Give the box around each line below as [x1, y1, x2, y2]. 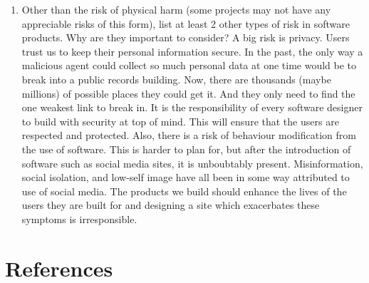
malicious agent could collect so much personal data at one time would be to [21, 58, 357, 73]
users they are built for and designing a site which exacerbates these [21, 197, 320, 212]
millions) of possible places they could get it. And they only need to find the [21, 86, 355, 101]
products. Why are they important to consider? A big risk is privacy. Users [21, 30, 350, 45]
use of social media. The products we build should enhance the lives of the [21, 183, 347, 198]
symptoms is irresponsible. [21, 211, 137, 226]
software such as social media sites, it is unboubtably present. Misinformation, [21, 155, 363, 170]
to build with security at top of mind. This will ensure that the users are [21, 113, 339, 128]
